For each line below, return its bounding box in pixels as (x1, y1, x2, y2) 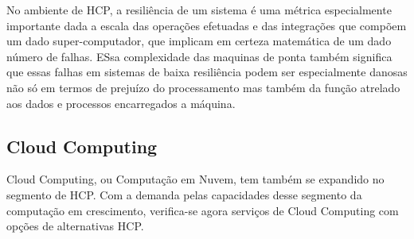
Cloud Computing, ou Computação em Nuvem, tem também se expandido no (6, 171, 385, 187)
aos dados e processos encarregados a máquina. (6, 94, 236, 111)
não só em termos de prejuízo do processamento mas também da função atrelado (6, 79, 400, 95)
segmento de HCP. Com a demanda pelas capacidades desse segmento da (6, 186, 362, 202)
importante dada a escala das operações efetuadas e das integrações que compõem (6, 17, 407, 33)
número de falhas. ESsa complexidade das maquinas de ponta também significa (6, 48, 393, 64)
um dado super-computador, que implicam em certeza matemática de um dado (6, 33, 392, 49)
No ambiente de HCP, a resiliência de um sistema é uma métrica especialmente (6, 2, 392, 17)
